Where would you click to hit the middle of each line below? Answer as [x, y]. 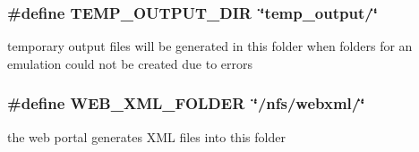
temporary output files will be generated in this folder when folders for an [210, 46]
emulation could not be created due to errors [130, 63]
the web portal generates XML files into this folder [146, 136]
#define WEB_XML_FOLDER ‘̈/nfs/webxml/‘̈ [186, 103]
